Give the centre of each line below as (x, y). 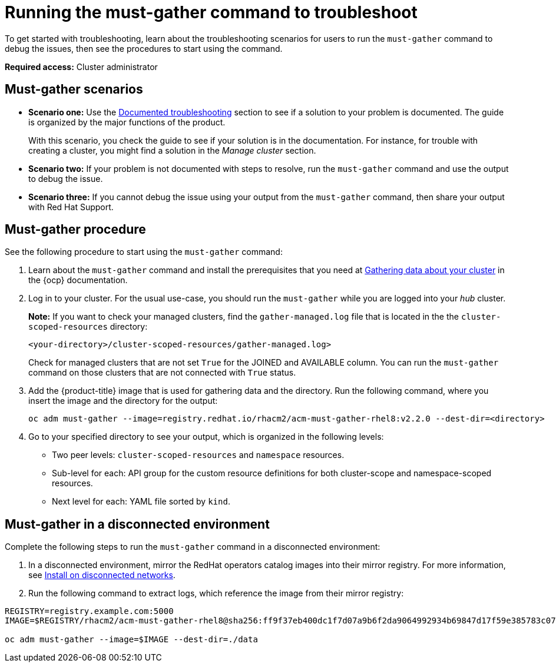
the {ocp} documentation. (78, 280)
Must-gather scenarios (74, 89)
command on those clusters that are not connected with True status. (162, 373)
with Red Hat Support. (71, 207)
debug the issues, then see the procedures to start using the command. (144, 48)
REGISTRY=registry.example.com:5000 (89, 611)
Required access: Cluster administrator (81, 67)
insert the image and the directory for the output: (123, 401)
